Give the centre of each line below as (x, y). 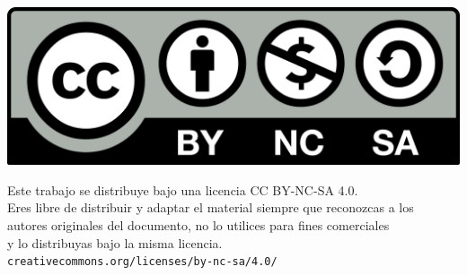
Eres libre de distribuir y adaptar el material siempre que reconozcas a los (211, 207)
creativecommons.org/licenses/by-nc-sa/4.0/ (142, 262)
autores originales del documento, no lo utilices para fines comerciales (198, 224)
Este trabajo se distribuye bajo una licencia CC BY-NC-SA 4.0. (183, 189)
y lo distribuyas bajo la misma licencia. (115, 242)
